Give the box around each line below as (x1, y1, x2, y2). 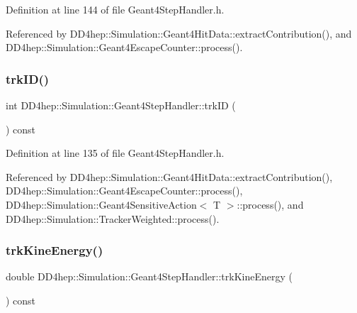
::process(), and (237, 197, 304, 212)
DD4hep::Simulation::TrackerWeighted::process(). (6, 211, 220, 226)
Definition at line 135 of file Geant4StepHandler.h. (6, 145, 225, 160)
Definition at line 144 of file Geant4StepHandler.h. (6, 2, 225, 16)
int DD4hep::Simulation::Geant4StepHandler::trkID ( (6, 98, 236, 112)
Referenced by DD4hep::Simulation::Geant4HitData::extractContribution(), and (6, 26, 352, 40)
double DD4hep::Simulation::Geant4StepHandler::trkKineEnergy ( (6, 269, 293, 284)
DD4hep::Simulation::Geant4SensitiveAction (6, 197, 197, 212)
